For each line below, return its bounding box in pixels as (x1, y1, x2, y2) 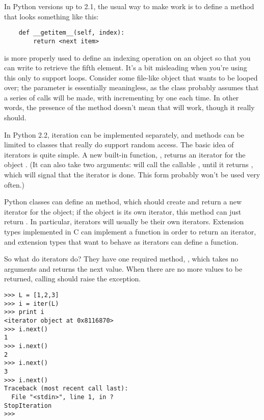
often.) (4, 179, 25, 190)
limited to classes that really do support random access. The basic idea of (4, 139, 234, 150)
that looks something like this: (4, 11, 99, 21)
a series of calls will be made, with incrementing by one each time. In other (4, 92, 239, 102)
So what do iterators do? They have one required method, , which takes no (4, 253, 239, 264)
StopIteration (4, 402, 52, 409)
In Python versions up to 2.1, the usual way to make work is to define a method (4, 1, 254, 11)
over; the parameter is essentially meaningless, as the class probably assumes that (4, 82, 259, 93)
